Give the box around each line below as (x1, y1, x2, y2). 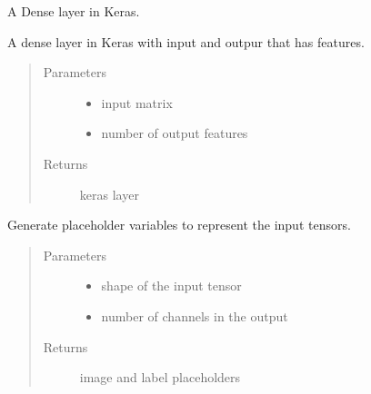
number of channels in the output (101, 306, 288, 325)
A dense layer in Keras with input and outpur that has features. (7, 32, 365, 51)
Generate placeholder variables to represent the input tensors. (7, 215, 351, 234)
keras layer (79, 184, 139, 203)
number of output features (101, 123, 248, 143)
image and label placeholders (79, 368, 241, 387)
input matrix (101, 93, 173, 112)
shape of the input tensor (101, 276, 242, 295)
